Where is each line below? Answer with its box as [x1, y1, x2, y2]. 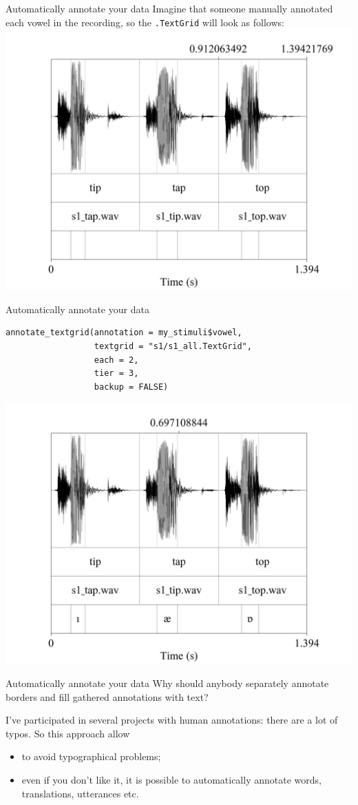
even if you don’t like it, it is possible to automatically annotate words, [21, 772, 322, 786]
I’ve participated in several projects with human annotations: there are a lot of [6, 713, 338, 727]
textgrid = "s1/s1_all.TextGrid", [94, 341, 252, 352]
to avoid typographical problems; [21, 749, 161, 764]
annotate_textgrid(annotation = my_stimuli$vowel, [6, 328, 242, 338]
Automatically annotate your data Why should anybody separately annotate [6, 676, 329, 690]
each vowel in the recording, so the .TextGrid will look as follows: [6, 14, 284, 29]
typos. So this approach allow [6, 726, 130, 740]
